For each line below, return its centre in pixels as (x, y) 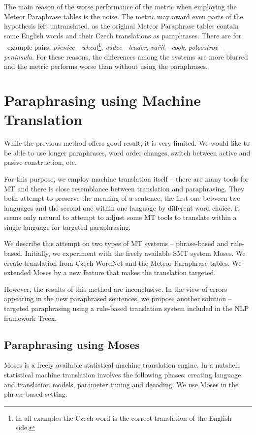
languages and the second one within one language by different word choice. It (122, 207)
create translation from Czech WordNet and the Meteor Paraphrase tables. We (123, 263)
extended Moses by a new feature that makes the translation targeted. (110, 272)
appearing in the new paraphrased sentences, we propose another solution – (118, 298)
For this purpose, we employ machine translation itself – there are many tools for (127, 178)
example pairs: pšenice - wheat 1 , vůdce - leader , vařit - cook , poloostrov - (115, 46)
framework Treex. (31, 318)
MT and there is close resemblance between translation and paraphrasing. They (124, 188)
